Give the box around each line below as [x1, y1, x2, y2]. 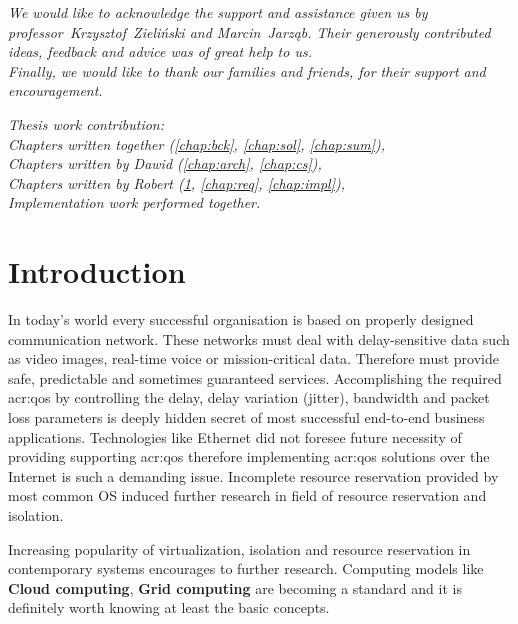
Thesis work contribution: [8, 113, 165, 134]
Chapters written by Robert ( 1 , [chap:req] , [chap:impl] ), [8, 172, 345, 193]
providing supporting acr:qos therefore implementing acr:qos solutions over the [8, 446, 490, 467]
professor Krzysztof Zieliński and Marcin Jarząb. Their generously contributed [8, 21, 491, 42]
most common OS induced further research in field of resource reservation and [8, 485, 487, 506]
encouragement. [8, 80, 103, 101]
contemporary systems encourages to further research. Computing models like [8, 558, 484, 579]
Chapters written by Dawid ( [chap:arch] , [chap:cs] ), [8, 153, 322, 174]
